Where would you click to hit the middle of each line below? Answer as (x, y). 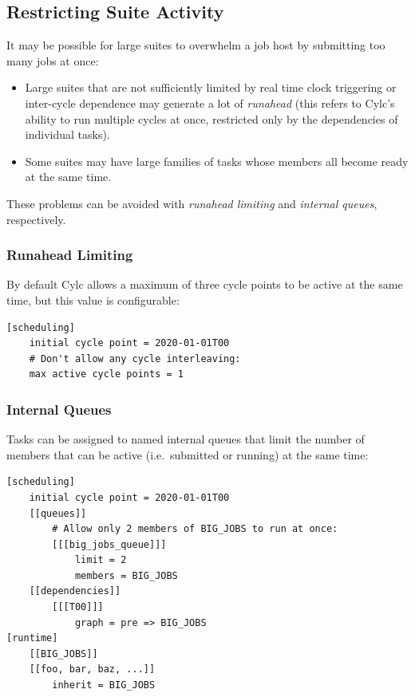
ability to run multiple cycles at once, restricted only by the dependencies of (211, 118)
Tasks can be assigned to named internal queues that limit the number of (186, 439)
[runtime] (32, 638)
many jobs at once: (53, 60)
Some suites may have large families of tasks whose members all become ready (217, 161)
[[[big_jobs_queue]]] (109, 544)
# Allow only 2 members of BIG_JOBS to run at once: (195, 529)
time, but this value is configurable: (93, 299)
